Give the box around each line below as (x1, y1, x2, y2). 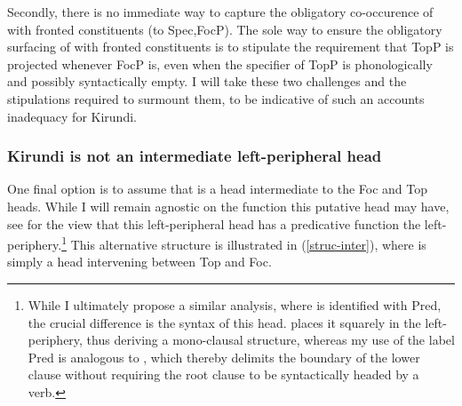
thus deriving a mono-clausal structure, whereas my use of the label (86, 330, 455, 349)
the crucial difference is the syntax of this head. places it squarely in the (28, 313, 421, 331)
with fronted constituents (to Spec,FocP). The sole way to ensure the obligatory (7, 20, 442, 38)
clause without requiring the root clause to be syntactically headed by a (28, 365, 419, 384)
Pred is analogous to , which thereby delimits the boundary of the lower (28, 347, 420, 366)
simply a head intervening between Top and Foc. (7, 252, 272, 271)
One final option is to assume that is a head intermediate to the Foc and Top (7, 179, 428, 198)
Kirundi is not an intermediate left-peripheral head (7, 145, 382, 167)
